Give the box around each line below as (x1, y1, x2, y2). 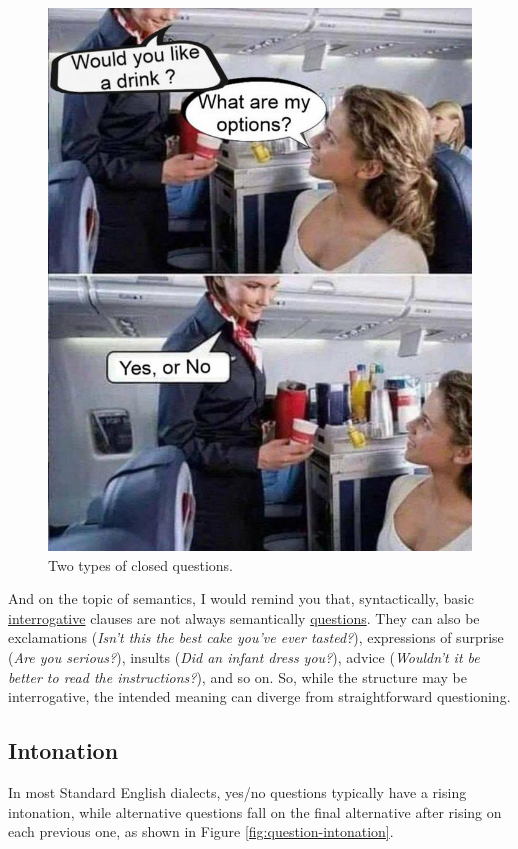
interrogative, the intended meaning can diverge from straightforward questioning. (8, 686, 511, 707)
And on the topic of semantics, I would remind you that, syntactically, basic (8, 588, 474, 609)
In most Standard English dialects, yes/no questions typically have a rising (8, 782, 467, 803)
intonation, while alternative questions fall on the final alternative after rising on (8, 801, 502, 822)
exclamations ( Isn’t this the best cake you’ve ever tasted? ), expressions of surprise (8, 627, 504, 648)
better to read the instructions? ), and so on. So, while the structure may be (8, 666, 467, 687)
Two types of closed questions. (48, 554, 234, 575)
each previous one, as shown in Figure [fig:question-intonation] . (8, 821, 394, 842)
